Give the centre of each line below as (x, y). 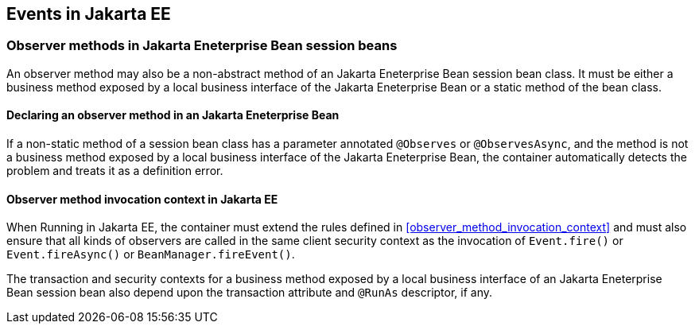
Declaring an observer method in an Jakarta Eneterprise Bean (173, 115)
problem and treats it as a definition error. (115, 171)
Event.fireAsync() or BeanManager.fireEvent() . (151, 254)
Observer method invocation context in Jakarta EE (142, 199)
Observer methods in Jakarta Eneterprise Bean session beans (202, 46)
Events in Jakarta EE (89, 14)
